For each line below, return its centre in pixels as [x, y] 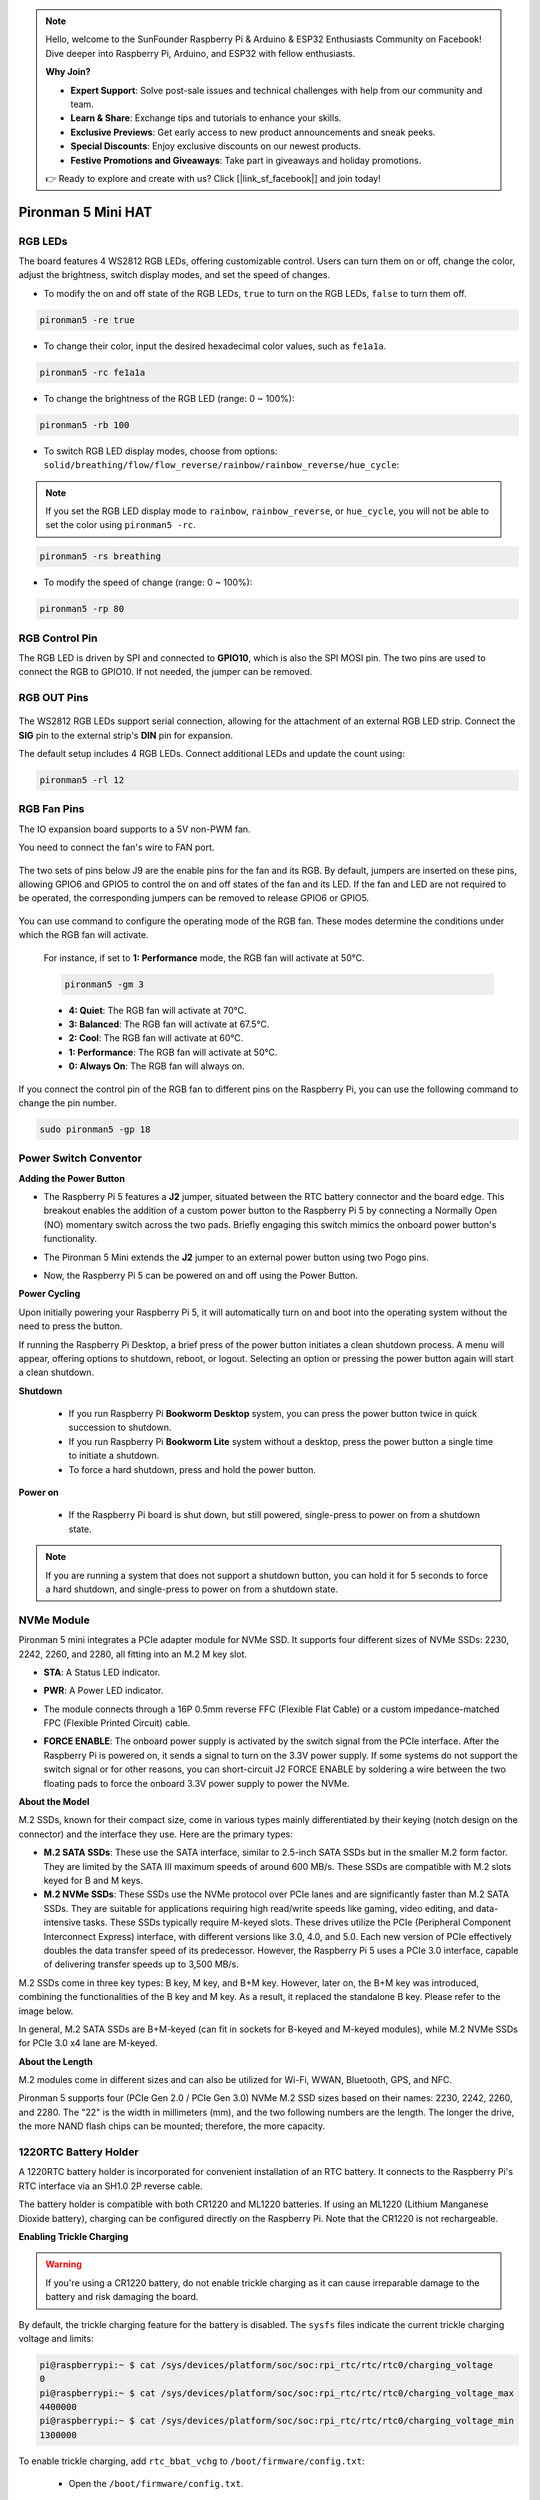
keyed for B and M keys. [93, 1880]
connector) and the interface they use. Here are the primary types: [156, 1834]
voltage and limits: [56, 2338]
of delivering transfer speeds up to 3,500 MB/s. [141, 1964]
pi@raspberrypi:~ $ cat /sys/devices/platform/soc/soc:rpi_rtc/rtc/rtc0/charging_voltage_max [277, 2393]
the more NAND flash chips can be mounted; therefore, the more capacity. [171, 2126]
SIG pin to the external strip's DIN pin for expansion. [126, 735]
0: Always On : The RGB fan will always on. [156, 1066]
